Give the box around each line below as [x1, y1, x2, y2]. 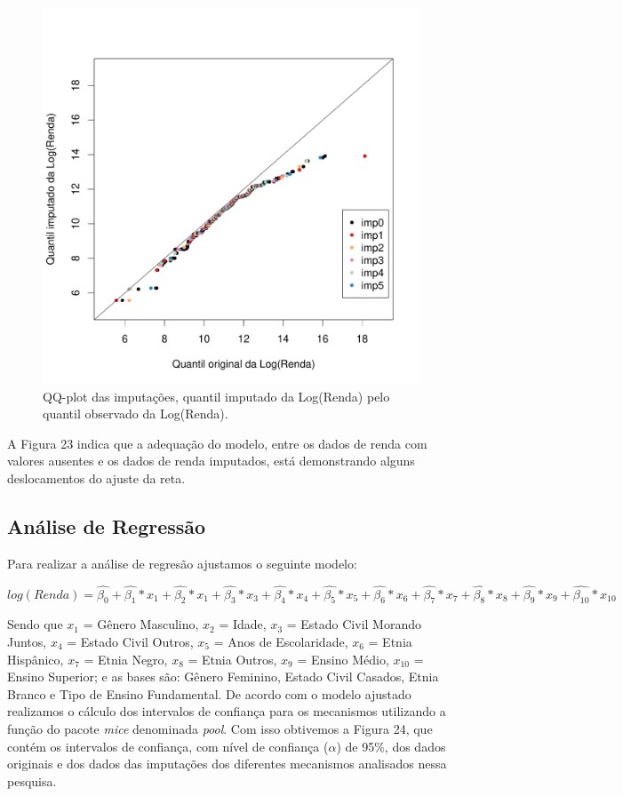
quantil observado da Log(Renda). [43, 404, 228, 423]
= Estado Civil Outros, [67, 632, 194, 650]
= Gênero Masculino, [83, 615, 199, 633]
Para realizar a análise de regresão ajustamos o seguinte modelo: [7, 553, 357, 572]
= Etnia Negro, [84, 649, 168, 668]
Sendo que [7, 615, 63, 633]
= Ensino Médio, [297, 649, 389, 668]
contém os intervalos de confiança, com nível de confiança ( [7, 736, 329, 755]
